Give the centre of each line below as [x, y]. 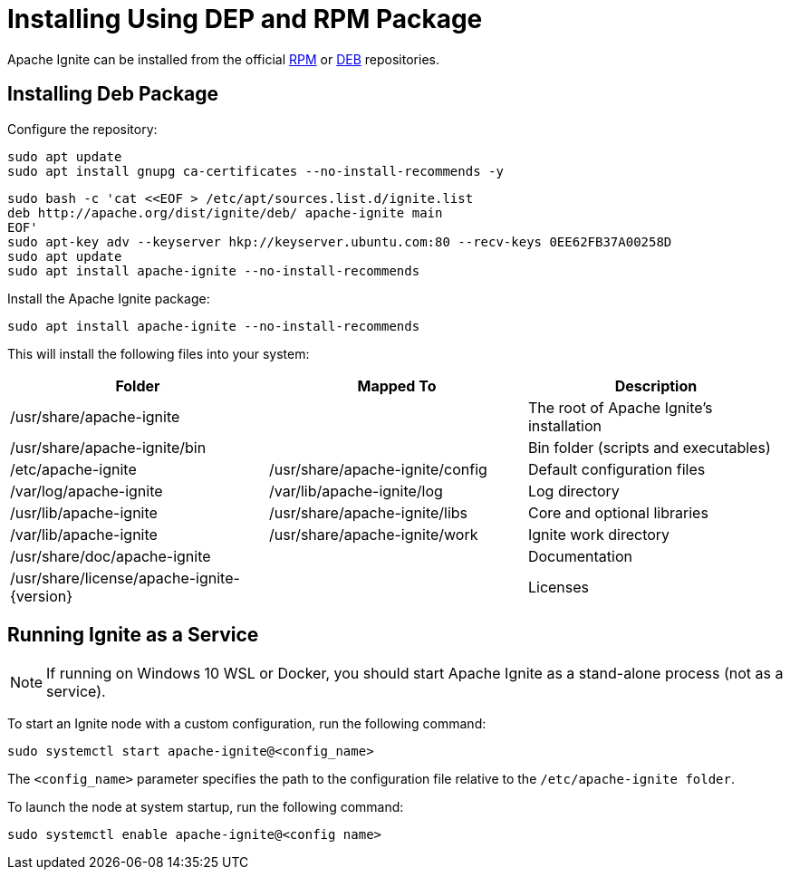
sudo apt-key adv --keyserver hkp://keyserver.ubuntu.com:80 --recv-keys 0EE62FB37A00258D [340, 241]
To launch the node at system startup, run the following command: [206, 807]
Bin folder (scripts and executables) [649, 447]
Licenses [559, 587]
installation [564, 425]
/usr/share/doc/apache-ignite [111, 556]
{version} [42, 596]
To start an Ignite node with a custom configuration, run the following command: [247, 724]
